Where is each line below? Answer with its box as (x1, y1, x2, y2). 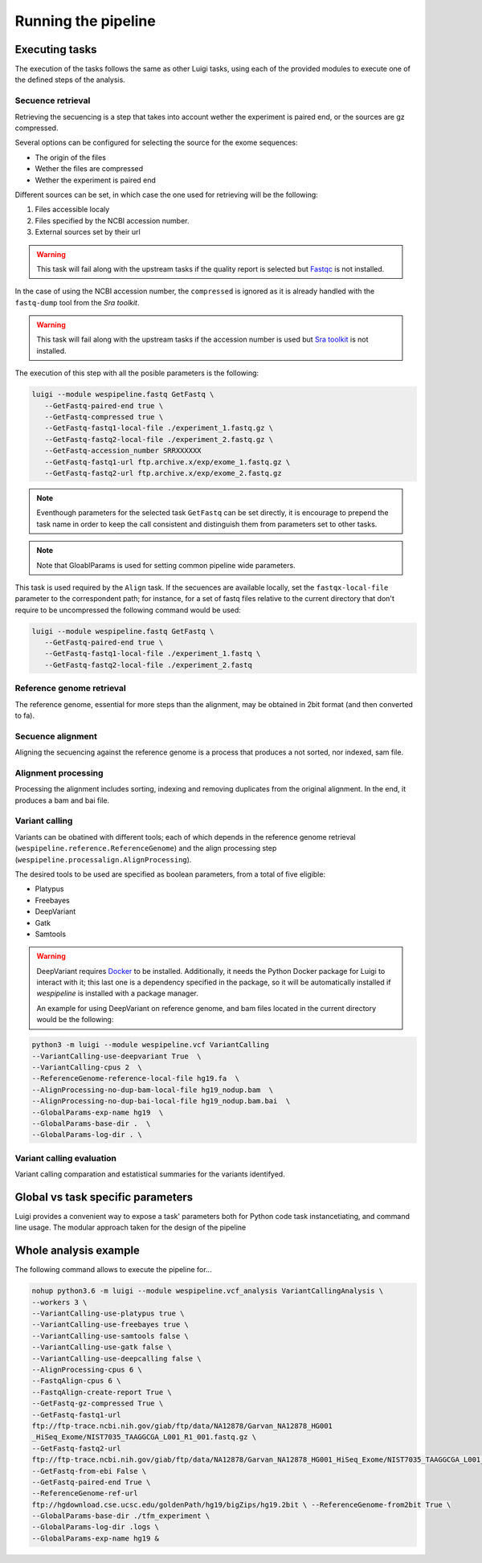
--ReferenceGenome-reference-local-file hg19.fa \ (31, 1074, 240, 1083)
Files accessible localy (35, 205, 110, 215)
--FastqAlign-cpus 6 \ (31, 1377, 121, 1385)
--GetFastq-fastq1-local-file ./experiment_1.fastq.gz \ (44, 423, 274, 433)
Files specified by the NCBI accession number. (35, 215, 190, 225)
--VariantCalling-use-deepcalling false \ (31, 1354, 202, 1363)
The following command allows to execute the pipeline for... (14, 1265, 212, 1275)
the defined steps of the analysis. (14, 75, 126, 84)
